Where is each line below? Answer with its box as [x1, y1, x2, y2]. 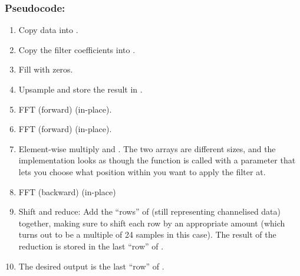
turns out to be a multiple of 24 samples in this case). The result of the [18, 228, 276, 241]
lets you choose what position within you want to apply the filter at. [18, 165, 266, 178]
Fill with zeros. [18, 63, 73, 75]
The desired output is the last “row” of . [18, 259, 164, 272]
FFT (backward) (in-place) [18, 185, 116, 198]
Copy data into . [18, 24, 78, 36]
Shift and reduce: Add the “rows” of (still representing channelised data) [18, 205, 281, 218]
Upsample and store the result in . [18, 83, 143, 95]
